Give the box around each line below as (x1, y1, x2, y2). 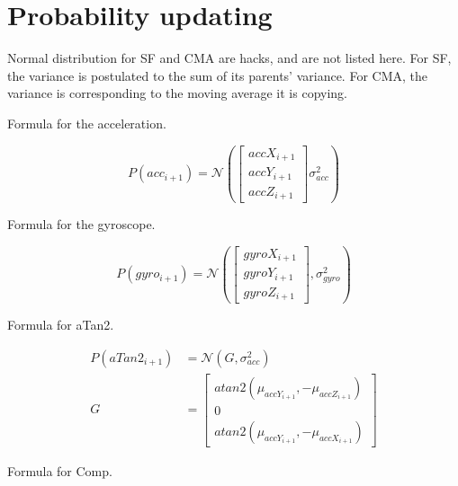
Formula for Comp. (7, 461, 112, 480)
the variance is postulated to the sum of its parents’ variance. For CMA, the (7, 66, 427, 84)
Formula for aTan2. (7, 315, 114, 334)
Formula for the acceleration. (7, 113, 166, 132)
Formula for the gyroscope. (7, 215, 156, 234)
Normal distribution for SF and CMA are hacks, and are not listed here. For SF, (7, 49, 452, 67)
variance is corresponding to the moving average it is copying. (7, 84, 347, 102)
